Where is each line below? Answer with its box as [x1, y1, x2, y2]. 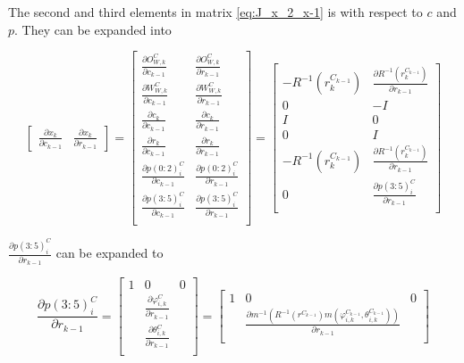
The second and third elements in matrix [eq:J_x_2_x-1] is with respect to [8, 3, 423, 21]
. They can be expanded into [14, 20, 172, 38]
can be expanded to [55, 243, 164, 262]
